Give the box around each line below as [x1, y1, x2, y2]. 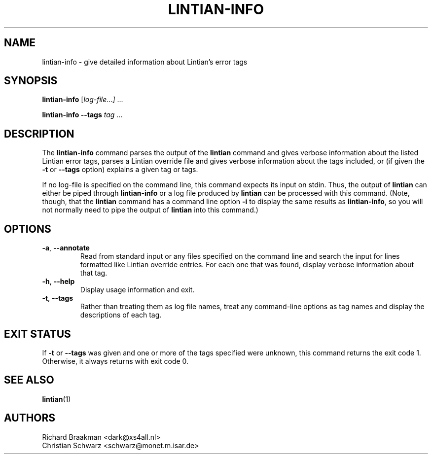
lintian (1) [42, 394, 71, 403]
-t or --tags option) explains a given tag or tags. [42, 165, 198, 174]
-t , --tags [42, 294, 73, 303]
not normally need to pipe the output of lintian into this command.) [42, 206, 258, 214]
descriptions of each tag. [80, 311, 162, 319]
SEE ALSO [4, 374, 54, 387]
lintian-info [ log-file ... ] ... [42, 95, 123, 104]
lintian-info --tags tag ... [42, 110, 123, 119]
